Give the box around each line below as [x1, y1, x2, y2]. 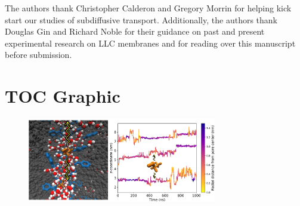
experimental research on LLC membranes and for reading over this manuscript [5, 36, 296, 49]
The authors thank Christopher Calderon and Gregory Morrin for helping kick [5, 2, 292, 14]
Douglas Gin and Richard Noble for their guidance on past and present [5, 25, 265, 38]
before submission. [5, 48, 72, 61]
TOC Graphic [5, 84, 120, 108]
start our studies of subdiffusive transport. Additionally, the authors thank [5, 13, 277, 26]
